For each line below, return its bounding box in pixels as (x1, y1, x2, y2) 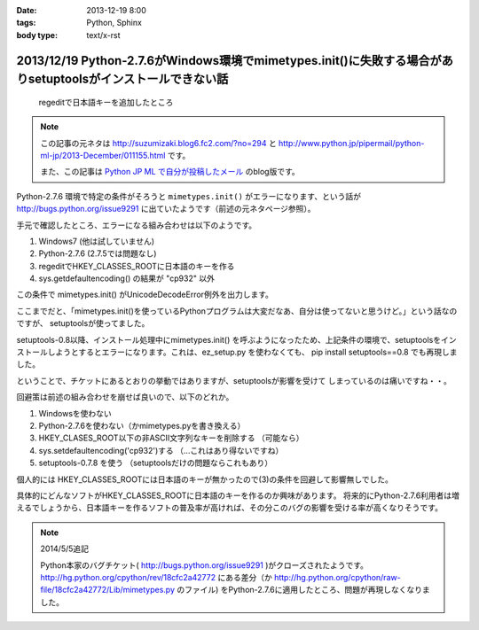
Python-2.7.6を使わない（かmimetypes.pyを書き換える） (38, 420, 246, 431)
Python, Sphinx (86, 18, 142, 28)
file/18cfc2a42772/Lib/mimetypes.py (40, 585, 176, 595)
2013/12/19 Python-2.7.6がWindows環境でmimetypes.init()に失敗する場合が (16, 53, 443, 68)
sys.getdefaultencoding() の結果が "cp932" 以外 (38, 273, 215, 284)
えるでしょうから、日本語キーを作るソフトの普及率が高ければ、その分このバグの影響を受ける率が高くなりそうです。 (16, 502, 444, 513)
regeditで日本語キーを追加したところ (38, 97, 174, 107)
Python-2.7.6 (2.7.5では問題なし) (38, 248, 157, 259)
